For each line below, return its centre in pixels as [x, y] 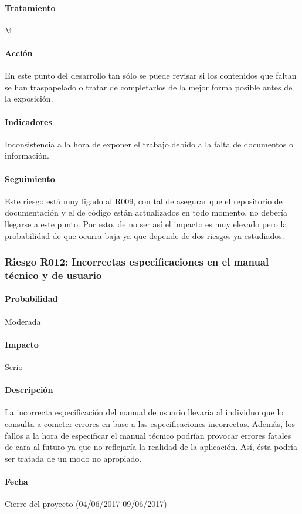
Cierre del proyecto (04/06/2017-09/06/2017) [86, 504]
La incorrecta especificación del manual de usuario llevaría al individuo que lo [144, 412]
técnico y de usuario [53, 275]
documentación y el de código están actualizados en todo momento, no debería [146, 212]
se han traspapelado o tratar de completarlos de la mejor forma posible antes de [149, 87]
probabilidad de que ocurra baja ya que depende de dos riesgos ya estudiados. [145, 235]
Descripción [29, 390]
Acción [19, 53]
